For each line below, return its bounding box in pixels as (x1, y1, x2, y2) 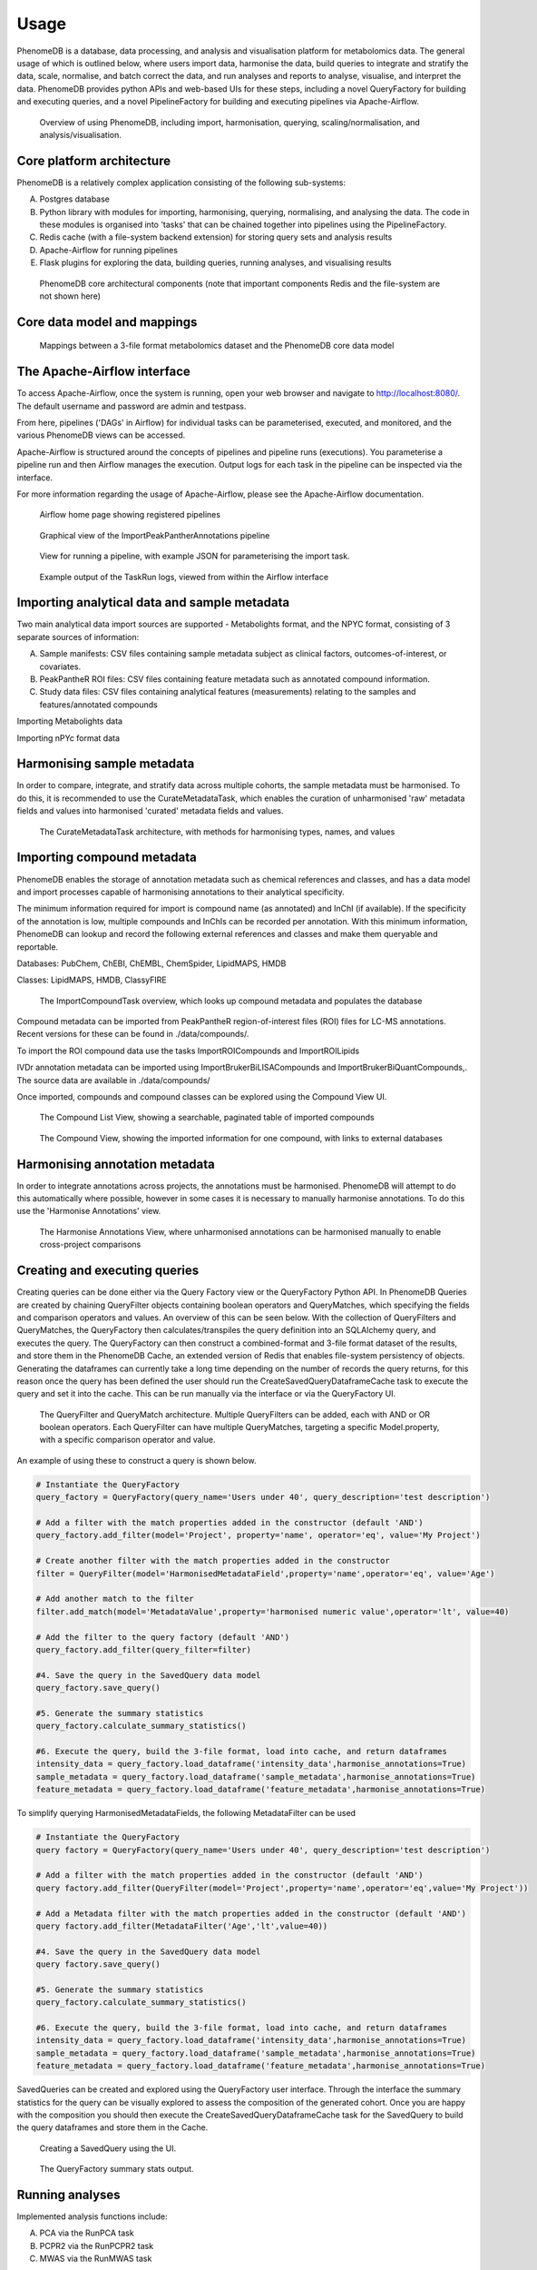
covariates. (39, 661, 82, 672)
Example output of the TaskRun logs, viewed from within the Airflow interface (39, 571, 329, 582)
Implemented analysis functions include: (16, 2211, 168, 2222)
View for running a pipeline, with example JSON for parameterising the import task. (39, 550, 350, 562)
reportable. (16, 941, 59, 952)
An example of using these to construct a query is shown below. (16, 1455, 257, 1466)
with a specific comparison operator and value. (39, 1435, 216, 1446)
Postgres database (39, 193, 111, 204)
